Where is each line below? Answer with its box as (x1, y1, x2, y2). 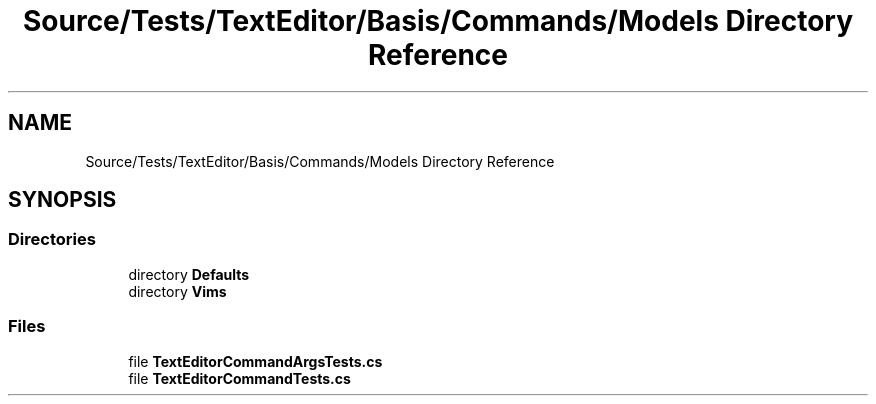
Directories (8, 229, 96, 250)
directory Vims (128, 282, 227, 300)
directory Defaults (128, 265, 250, 283)
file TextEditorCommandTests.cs (128, 369, 351, 387)
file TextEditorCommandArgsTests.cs (128, 352, 383, 370)
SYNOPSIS (8, 187, 117, 213)
